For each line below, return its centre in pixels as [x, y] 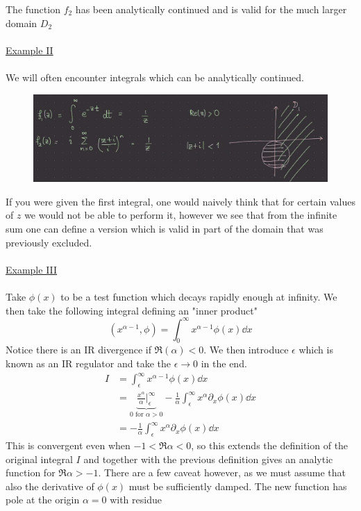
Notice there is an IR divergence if [78, 350]
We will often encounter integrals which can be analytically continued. [155, 77]
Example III [32, 269]
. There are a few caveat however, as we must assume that [222, 472]
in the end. [224, 363]
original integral [39, 459]
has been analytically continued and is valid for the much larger [211, 9]
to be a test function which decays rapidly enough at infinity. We [199, 296]
